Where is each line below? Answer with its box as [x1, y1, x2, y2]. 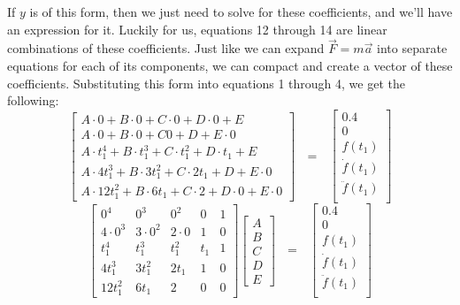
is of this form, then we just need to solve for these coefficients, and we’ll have [29, 3, 453, 20]
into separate [377, 39, 448, 57]
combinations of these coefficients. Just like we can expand [7, 39, 325, 57]
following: [7, 91, 59, 110]
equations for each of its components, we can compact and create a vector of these [7, 57, 453, 74]
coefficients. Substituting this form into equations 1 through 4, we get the [7, 73, 405, 92]
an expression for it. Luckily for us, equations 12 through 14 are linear [7, 19, 387, 38]
